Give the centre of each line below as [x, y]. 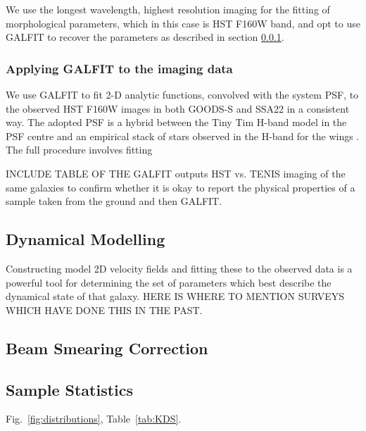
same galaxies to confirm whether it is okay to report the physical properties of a [181, 187]
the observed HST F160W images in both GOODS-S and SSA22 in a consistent [178, 108]
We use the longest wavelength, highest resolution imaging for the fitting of [168, 9]
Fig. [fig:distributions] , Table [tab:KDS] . [94, 419]
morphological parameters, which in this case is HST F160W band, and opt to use [183, 23]
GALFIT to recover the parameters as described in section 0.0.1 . [145, 37]
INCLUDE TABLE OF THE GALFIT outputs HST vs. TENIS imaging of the [176, 173]
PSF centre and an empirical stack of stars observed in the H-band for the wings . [183, 136]
